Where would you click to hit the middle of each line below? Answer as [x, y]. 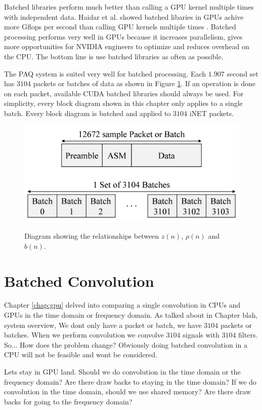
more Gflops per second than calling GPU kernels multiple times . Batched [120, 27]
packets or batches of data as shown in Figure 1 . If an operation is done [144, 83]
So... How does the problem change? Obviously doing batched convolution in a [126, 344]
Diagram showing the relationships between [92, 236]
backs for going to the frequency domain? [68, 401]
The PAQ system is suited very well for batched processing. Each [105, 73]
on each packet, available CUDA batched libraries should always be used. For [124, 93]
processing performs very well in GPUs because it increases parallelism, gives [123, 36]
